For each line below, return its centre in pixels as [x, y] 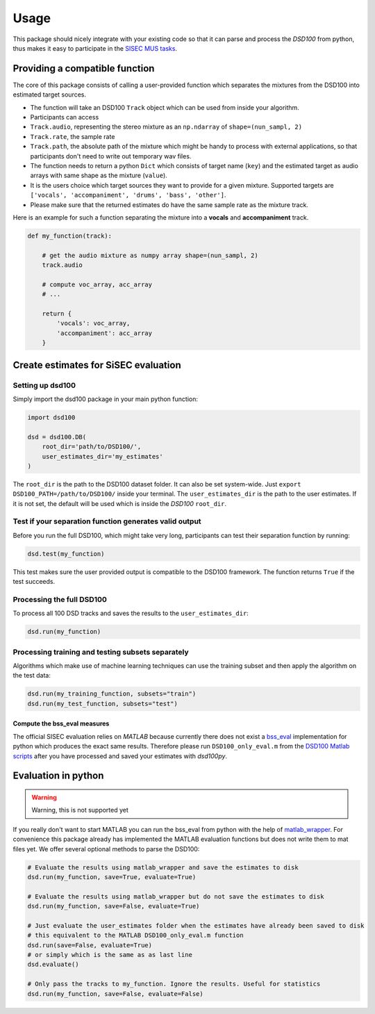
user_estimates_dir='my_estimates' [102, 456]
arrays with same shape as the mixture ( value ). [99, 175]
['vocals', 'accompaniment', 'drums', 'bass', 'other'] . [128, 195]
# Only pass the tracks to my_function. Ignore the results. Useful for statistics [174, 984]
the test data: [32, 676]
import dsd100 [51, 417]
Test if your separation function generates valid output [107, 521]
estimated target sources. [50, 95]
